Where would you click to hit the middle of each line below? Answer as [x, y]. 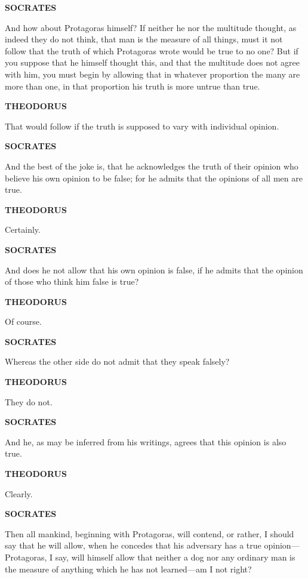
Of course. [23, 321]
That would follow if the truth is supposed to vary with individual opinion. [142, 126]
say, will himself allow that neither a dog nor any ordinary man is [175, 557]
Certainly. [23, 230]
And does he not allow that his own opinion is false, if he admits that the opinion [154, 270]
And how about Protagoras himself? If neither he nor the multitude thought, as [151, 27]
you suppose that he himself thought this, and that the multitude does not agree [152, 62]
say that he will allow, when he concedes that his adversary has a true [133, 545]
